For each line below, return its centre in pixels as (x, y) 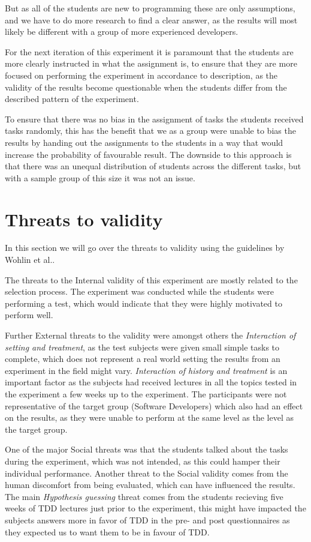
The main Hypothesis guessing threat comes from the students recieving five (144, 496)
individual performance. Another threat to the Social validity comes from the (147, 473)
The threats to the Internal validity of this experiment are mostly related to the (151, 279)
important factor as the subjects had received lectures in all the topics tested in (151, 382)
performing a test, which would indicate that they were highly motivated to (144, 303)
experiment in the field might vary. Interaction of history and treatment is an (146, 370)
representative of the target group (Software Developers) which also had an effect (154, 405)
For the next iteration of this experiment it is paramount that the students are (149, 51)
